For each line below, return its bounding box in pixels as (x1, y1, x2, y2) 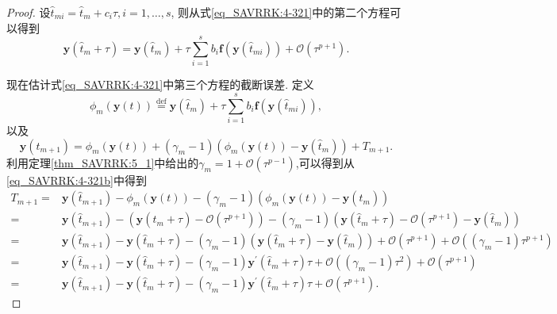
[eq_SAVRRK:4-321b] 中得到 (6, 171, 147, 188)
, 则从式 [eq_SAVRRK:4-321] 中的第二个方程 (171, 4, 390, 20)
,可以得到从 (295, 154, 355, 170)
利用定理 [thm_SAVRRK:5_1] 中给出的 (6, 154, 199, 170)
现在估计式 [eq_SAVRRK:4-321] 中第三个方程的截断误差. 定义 (6, 76, 314, 93)
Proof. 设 (6, 4, 51, 20)
